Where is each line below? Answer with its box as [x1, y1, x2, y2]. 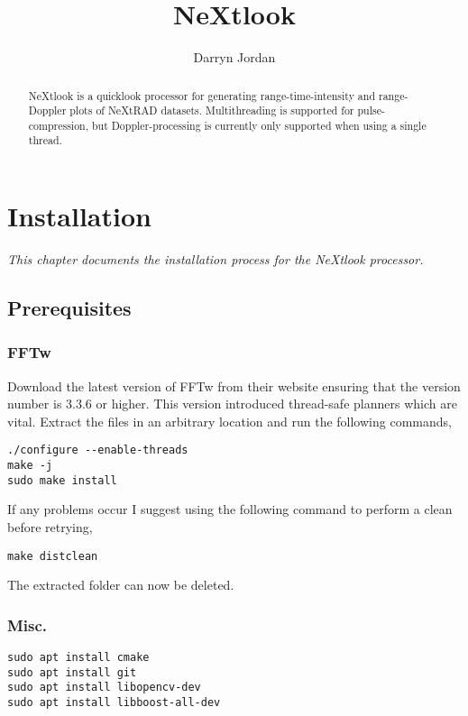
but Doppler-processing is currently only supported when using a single [91, 117, 427, 133]
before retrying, [7, 518, 93, 537]
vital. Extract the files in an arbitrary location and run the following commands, [7, 411, 452, 430]
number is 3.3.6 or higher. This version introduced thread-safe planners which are [7, 394, 457, 413]
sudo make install [7, 473, 117, 487]
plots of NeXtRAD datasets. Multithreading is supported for [69, 103, 354, 118]
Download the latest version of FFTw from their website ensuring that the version [7, 376, 461, 395]
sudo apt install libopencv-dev [7, 681, 201, 694]
